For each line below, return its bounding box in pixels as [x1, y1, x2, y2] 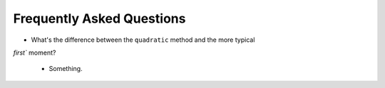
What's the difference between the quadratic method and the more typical [31, 35, 255, 44]
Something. [48, 65, 83, 73]
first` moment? [13, 48, 56, 57]
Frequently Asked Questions [13, 11, 186, 26]
